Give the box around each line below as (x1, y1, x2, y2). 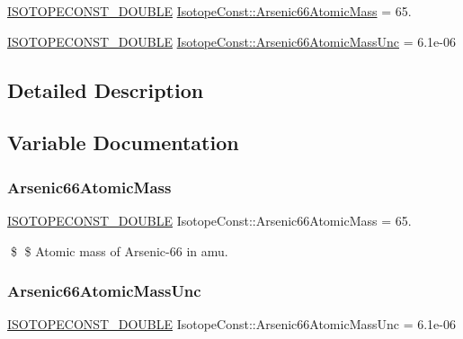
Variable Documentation (7, 129, 239, 156)
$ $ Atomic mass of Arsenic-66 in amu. (10, 241, 228, 260)
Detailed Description (7, 76, 204, 103)
